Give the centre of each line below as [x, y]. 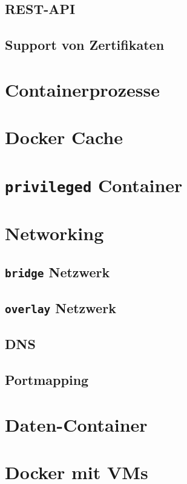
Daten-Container [76, 424]
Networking [54, 233]
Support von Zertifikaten [85, 45]
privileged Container [94, 185]
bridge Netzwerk [57, 271]
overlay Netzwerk [61, 307]
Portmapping [47, 380]
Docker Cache [64, 137]
